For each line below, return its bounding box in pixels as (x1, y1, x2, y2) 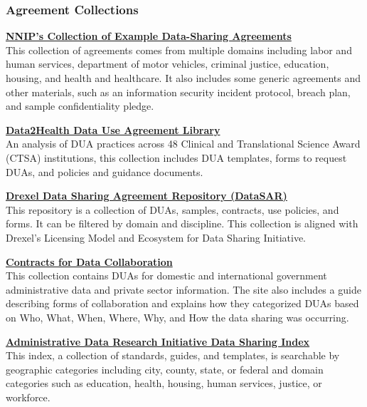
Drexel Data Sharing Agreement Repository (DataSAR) (6, 188, 287, 203)
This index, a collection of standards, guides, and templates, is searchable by (6, 348, 340, 363)
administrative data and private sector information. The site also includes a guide (6, 282, 361, 297)
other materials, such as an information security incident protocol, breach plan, (6, 84, 351, 99)
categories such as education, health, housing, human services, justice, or (6, 376, 322, 391)
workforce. (6, 389, 50, 404)
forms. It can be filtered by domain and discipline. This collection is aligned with (6, 216, 358, 231)
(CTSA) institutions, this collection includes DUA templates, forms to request (6, 150, 347, 165)
